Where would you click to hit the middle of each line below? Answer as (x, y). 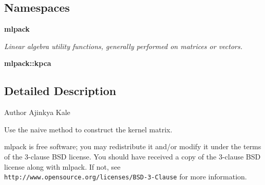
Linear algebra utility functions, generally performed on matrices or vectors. (124, 46)
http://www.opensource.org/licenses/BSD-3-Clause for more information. (126, 177)
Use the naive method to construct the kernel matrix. (88, 129)
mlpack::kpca (28, 63)
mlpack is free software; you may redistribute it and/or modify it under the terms (133, 146)
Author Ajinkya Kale (37, 112)
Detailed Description (60, 91)
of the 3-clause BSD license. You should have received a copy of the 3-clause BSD (132, 156)
